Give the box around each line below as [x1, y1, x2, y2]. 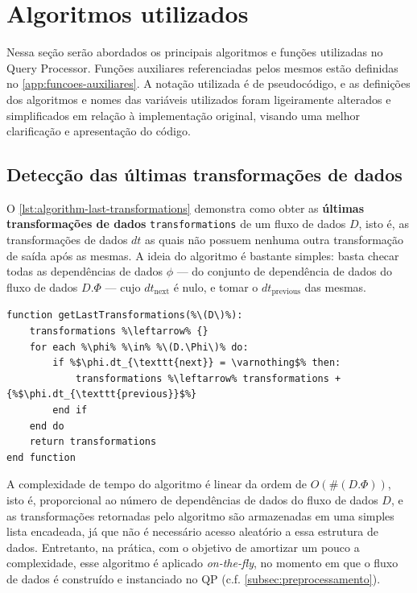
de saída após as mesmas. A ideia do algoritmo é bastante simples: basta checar [6, 247, 399, 263]
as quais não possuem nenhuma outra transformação [145, 231, 404, 248]
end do [29, 420, 64, 432]
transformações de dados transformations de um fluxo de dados [6, 215, 346, 232]
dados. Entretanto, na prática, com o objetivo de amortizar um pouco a [6, 538, 360, 555]
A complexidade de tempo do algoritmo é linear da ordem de [6, 475, 308, 492]
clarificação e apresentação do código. [6, 122, 191, 139]
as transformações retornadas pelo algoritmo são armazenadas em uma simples [6, 507, 394, 524]
